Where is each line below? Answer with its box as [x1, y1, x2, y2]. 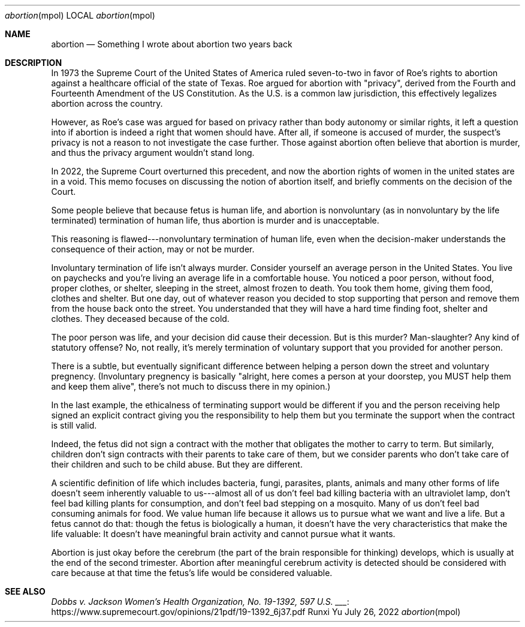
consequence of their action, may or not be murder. [51, 244, 255, 254]
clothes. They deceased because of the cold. [51, 313, 230, 324]
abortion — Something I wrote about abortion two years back [51, 39, 292, 49]
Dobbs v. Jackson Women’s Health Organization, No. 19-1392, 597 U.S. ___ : [51, 596, 349, 607]
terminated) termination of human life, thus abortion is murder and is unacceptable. [51, 215, 379, 225]
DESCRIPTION [5, 58, 62, 68]
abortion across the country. [51, 98, 163, 108]
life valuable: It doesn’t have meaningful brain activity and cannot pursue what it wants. [51, 529, 396, 539]
